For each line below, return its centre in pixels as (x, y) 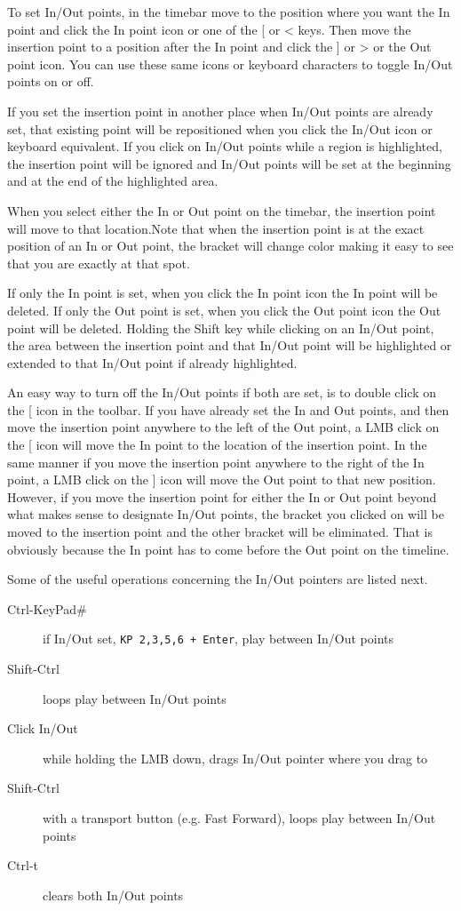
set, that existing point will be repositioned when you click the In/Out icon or (220, 128)
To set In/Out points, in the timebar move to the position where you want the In (229, 12)
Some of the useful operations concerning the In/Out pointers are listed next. (218, 579)
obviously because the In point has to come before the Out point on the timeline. (228, 549)
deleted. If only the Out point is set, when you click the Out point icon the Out (224, 310)
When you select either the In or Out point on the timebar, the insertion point (222, 210)
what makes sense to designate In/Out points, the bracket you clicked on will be (226, 514)
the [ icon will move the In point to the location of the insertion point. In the (217, 445)
